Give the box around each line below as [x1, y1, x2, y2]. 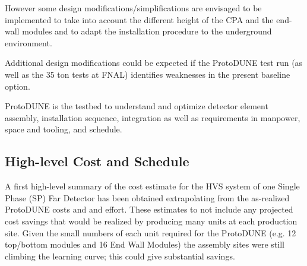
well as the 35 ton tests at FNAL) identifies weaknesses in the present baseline [5, 68, 290, 80]
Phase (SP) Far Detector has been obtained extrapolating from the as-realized [5, 191, 290, 204]
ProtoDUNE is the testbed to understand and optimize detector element [5, 100, 268, 112]
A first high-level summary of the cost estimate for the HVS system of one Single [5, 180, 300, 192]
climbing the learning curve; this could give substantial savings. [5, 249, 235, 262]
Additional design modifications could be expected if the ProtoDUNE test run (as [5, 56, 303, 69]
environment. [5, 36, 52, 49]
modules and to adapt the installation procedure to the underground [22, 25, 272, 37]
